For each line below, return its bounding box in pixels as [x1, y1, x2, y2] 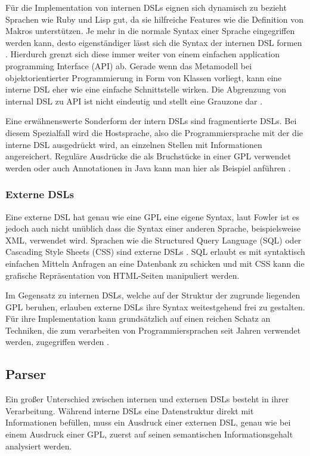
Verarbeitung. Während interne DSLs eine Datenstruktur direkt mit [5, 404, 254, 417]
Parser [5, 365, 46, 383]
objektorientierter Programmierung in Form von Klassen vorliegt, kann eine [5, 71, 282, 84]
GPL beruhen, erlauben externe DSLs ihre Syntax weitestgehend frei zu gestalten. [5, 300, 305, 313]
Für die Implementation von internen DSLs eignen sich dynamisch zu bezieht [5, 1, 287, 13]
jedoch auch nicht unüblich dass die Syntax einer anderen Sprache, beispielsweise [5, 222, 301, 235]
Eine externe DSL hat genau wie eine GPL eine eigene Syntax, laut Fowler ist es [5, 210, 300, 223]
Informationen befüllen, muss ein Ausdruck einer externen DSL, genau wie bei [5, 416, 291, 429]
